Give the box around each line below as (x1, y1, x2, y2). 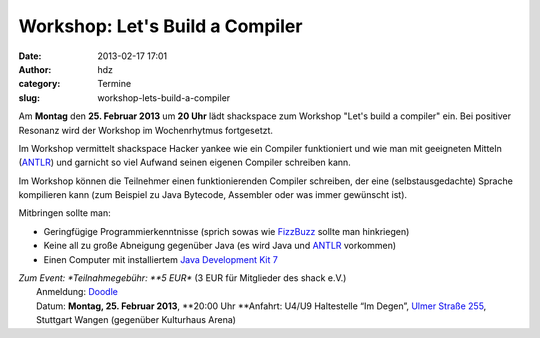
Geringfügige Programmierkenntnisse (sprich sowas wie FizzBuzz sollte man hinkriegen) (43, 225, 410, 237)
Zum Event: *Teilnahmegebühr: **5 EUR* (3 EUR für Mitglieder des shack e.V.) (18, 272, 347, 284)
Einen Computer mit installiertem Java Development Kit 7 (43, 253, 279, 265)
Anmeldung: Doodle (36, 286, 119, 298)
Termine (97, 78, 132, 90)
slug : (18, 91, 40, 104)
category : (18, 78, 61, 90)
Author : (18, 63, 52, 75)
